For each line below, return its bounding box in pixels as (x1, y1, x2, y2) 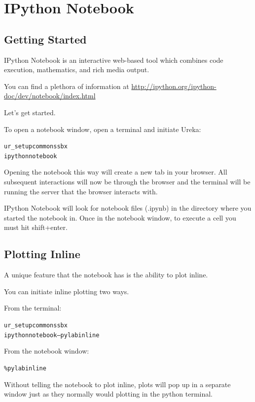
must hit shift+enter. (4, 222, 68, 232)
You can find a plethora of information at (4, 81, 129, 91)
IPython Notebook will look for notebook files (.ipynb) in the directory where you (4, 203, 252, 213)
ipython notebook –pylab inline (4, 331, 100, 339)
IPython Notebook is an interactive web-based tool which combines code (4, 54, 223, 65)
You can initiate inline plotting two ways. (4, 286, 129, 296)
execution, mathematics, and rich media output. (4, 64, 149, 75)
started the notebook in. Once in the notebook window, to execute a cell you (4, 212, 236, 223)
